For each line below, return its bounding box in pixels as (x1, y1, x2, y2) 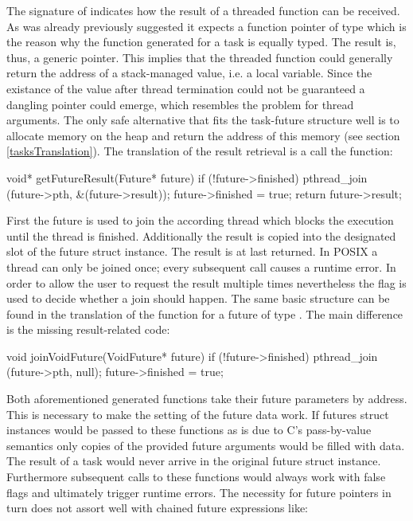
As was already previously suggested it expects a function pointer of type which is (6, 18, 407, 34)
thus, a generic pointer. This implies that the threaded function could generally (6, 49, 393, 65)
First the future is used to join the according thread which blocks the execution (6, 212, 394, 229)
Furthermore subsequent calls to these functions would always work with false (6, 468, 386, 485)
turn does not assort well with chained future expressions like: (6, 499, 309, 516)
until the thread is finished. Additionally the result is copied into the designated (6, 227, 396, 244)
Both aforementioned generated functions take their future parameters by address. (6, 390, 407, 407)
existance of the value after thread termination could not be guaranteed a (6, 80, 365, 96)
